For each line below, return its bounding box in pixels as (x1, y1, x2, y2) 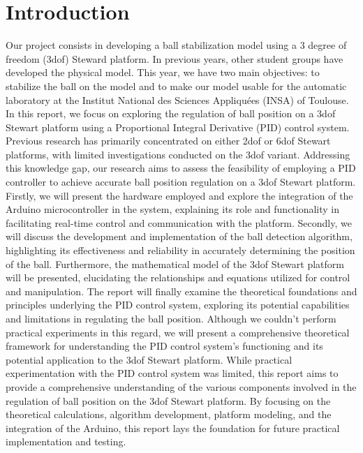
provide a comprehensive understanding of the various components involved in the (6, 379, 357, 394)
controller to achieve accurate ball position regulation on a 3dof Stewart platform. (6, 174, 356, 189)
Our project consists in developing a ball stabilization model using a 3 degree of (6, 38, 347, 52)
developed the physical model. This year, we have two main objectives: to (6, 65, 320, 80)
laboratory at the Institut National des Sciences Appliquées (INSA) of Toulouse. (6, 92, 349, 107)
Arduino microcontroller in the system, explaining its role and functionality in (6, 202, 340, 216)
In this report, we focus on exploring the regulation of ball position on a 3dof (6, 106, 336, 121)
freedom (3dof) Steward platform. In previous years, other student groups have (6, 51, 343, 66)
